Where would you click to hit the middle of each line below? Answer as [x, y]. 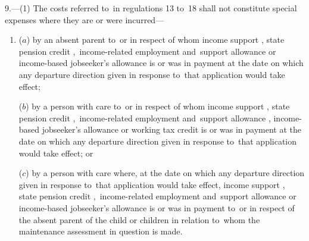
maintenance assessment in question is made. [101, 231]
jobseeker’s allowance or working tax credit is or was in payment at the [171, 129]
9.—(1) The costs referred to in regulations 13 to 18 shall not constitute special [151, 8]
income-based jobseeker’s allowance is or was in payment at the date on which [161, 63]
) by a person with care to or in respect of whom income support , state [158, 106]
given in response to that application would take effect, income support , [152, 184]
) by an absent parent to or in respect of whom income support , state [155, 40]
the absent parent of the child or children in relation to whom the [139, 219]
